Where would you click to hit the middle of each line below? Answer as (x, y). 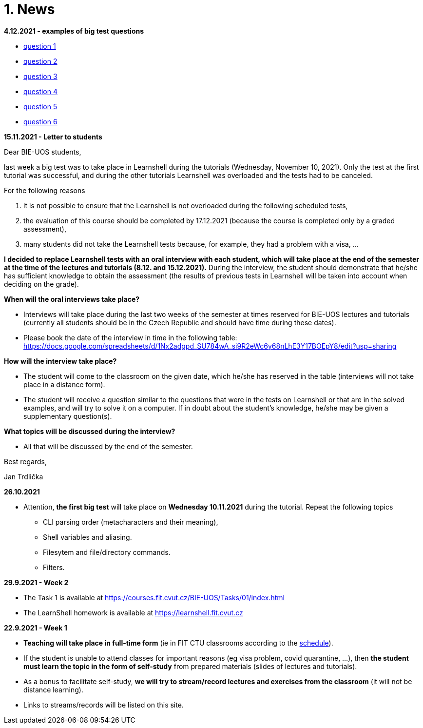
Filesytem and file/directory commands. (107, 552)
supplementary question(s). (68, 416)
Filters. (54, 567)
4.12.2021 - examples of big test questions (74, 31)
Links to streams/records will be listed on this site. (104, 705)
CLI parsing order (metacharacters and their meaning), (131, 522)
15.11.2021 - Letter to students (53, 137)
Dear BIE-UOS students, (43, 152)
